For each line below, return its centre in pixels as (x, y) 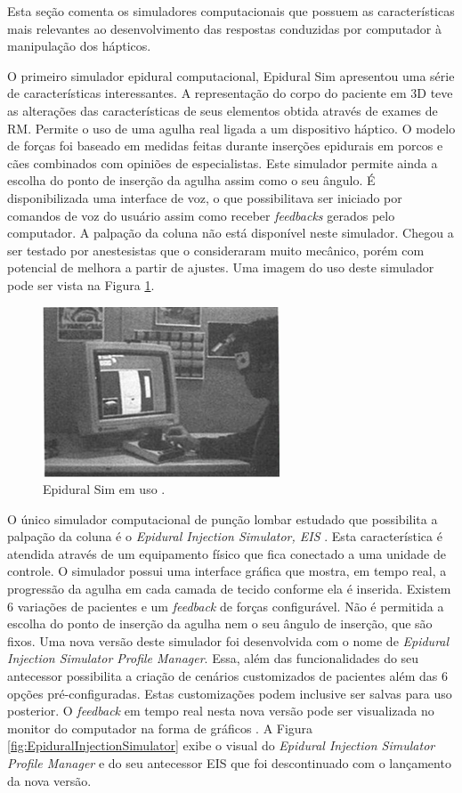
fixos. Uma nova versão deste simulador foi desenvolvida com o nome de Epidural (228, 640)
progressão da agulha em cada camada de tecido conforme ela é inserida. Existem (229, 589)
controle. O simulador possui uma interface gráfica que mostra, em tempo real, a (227, 571)
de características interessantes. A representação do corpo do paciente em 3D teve (230, 93)
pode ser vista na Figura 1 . (81, 284)
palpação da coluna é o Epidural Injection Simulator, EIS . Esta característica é (225, 536)
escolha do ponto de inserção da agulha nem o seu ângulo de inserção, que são (220, 623)
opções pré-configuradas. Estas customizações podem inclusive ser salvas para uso (230, 693)
